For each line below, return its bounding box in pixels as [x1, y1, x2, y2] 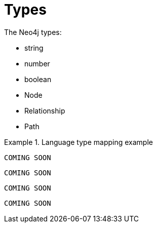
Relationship [24, 106, 65, 115]
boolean [24, 74, 52, 84]
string [24, 43, 44, 52]
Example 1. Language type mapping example [4, 137, 153, 146]
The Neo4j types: [4, 27, 62, 36]
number [24, 59, 50, 68]
